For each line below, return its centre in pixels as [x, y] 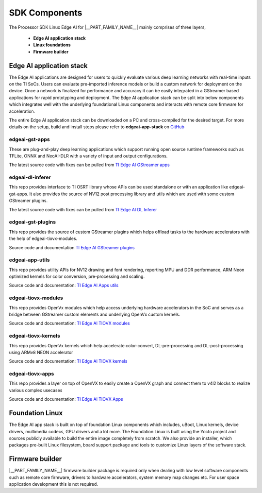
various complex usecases [36, 390]
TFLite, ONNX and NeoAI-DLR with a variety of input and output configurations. [88, 156]
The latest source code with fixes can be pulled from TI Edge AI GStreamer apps [89, 165]
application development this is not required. [53, 484]
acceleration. [22, 111]
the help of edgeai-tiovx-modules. [43, 238]
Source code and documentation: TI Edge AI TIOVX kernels [68, 361]
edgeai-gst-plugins [32, 222]
